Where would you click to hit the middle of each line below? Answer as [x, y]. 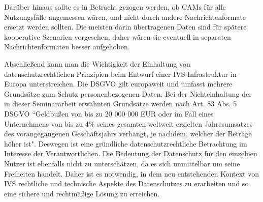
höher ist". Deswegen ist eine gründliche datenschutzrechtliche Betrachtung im [126, 143]
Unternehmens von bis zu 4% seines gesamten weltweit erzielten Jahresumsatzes [128, 123]
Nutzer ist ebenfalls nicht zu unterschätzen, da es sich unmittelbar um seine [122, 163]
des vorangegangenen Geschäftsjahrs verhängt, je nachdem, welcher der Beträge [128, 134]
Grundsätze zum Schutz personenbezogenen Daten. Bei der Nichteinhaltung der [128, 93]
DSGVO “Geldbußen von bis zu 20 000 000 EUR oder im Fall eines [109, 113]
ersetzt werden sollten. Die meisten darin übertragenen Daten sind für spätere [125, 27]
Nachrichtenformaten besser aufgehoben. [67, 47]
